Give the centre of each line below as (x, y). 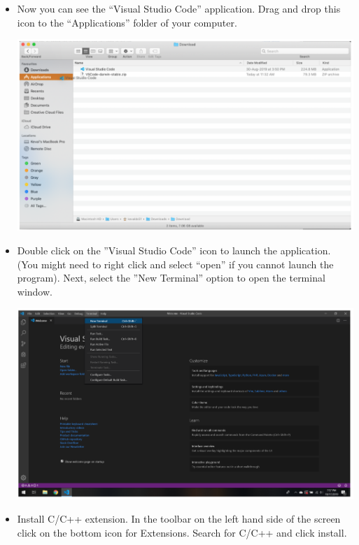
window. (35, 291)
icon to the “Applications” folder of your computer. (127, 22)
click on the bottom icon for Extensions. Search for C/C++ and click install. (182, 532)
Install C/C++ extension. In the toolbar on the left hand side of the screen (179, 519)
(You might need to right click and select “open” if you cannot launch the (175, 264)
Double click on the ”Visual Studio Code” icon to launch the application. (174, 250)
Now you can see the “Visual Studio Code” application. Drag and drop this (179, 8)
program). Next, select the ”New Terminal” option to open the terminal (171, 278)
